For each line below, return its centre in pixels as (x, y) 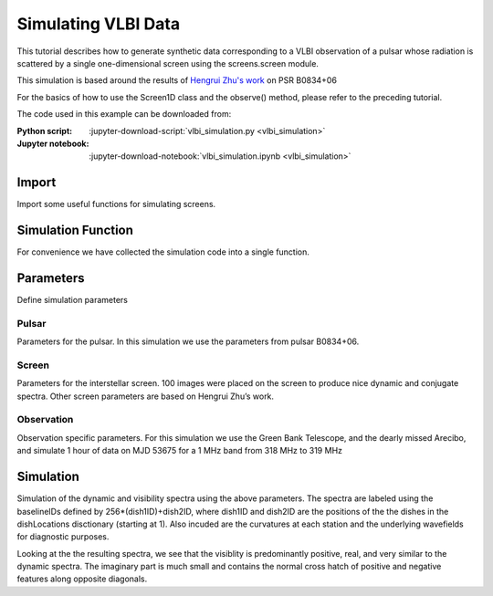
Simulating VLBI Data (99, 24)
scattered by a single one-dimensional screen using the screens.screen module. (168, 63)
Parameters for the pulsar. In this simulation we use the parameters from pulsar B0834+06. (188, 341)
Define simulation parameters (72, 300)
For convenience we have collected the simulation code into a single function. (163, 252)
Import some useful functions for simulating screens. (116, 204)
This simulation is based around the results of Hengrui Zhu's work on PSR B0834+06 (177, 80)
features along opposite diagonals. (82, 579)
